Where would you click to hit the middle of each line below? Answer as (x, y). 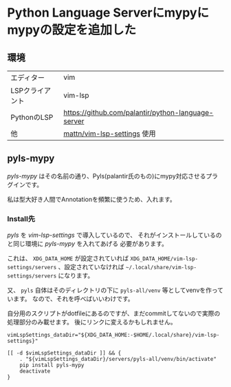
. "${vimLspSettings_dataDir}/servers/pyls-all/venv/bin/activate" (118, 359)
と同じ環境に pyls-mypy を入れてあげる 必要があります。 (88, 244)
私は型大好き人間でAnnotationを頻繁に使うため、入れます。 (92, 199)
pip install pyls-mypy (52, 365)
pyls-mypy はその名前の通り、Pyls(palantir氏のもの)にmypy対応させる (107, 176)
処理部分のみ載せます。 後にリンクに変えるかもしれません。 (92, 322)
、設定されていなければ (91, 267)
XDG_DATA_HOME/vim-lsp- (164, 259)
